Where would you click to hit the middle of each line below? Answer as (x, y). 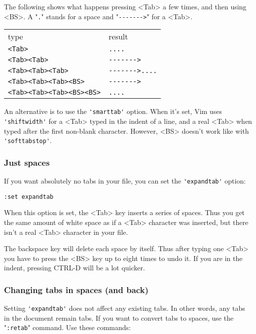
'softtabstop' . (28, 140)
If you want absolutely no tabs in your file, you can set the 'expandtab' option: (125, 181)
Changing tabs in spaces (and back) (76, 289)
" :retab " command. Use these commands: (68, 327)
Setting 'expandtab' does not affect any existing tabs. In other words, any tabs (125, 308)
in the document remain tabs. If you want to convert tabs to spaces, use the (119, 317)
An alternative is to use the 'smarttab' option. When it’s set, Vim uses (113, 111)
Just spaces (27, 162)
